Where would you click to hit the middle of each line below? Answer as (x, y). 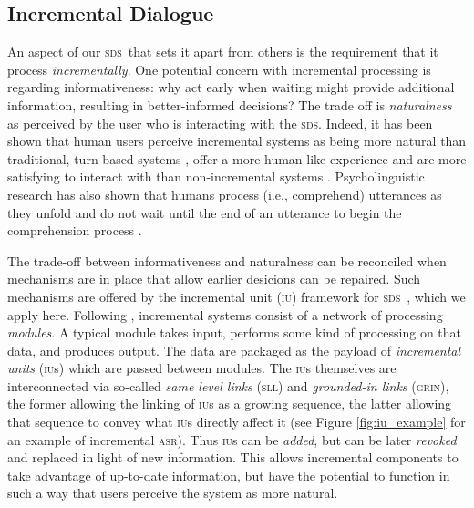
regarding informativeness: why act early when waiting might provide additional (231, 87)
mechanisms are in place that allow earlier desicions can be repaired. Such (214, 279)
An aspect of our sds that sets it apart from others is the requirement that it (223, 52)
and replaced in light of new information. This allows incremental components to (233, 457)
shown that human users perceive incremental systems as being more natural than (237, 141)
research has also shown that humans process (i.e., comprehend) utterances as (225, 194)
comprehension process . (75, 230)
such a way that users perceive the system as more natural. (173, 493)
